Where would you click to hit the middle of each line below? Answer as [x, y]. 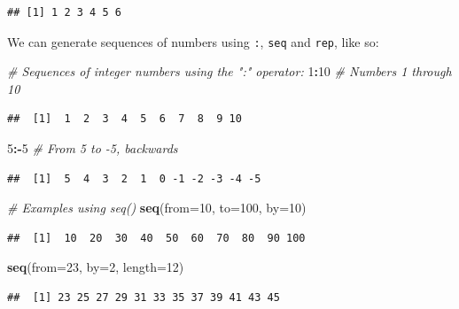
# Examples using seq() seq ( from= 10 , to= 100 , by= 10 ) [157, 208]
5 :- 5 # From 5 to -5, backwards [93, 148]
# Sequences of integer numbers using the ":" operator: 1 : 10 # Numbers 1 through [229, 71]
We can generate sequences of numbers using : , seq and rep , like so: [193, 41]
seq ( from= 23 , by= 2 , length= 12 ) [96, 267]
